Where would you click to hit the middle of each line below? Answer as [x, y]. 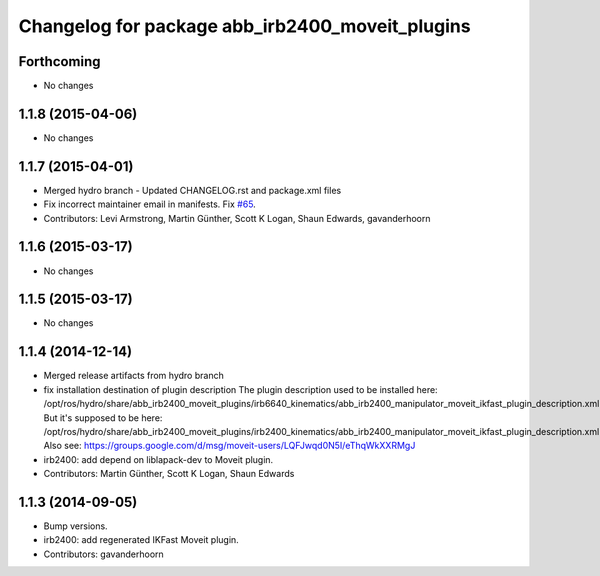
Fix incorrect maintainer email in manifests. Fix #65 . [150, 204]
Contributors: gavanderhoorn [103, 554]
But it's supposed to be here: [103, 417]
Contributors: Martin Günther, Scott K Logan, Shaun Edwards [169, 474]
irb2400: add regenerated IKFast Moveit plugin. [141, 540]
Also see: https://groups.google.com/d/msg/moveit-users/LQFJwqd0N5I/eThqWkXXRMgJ [229, 446]
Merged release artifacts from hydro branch [133, 376]
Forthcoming [59, 61]
